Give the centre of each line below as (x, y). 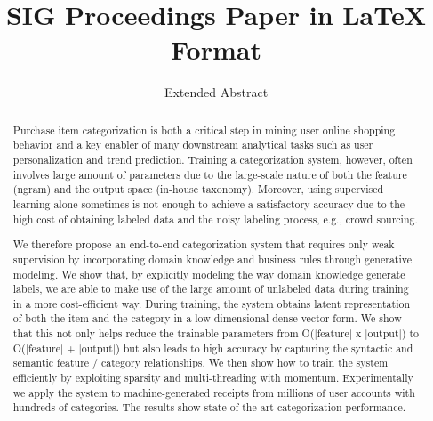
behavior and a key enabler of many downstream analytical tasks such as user (193, 145)
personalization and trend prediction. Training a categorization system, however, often (212, 160)
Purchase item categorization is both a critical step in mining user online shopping (204, 130)
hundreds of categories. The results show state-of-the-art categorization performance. (209, 407)
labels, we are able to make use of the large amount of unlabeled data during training (211, 289)
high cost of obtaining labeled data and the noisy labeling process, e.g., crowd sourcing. (215, 219)
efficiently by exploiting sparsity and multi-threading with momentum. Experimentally (213, 378)
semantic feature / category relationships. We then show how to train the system (200, 363)
